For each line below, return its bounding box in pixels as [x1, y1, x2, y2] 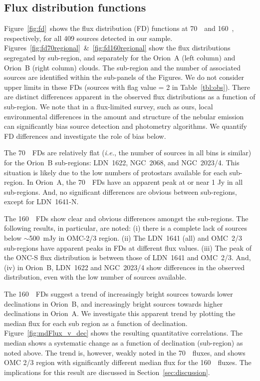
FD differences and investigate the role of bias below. [4, 130, 166, 141]
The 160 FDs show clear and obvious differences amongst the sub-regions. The [4, 213, 249, 223]
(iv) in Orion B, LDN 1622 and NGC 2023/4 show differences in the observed [4, 262, 245, 272]
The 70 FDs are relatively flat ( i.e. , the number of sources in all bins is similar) [4, 147, 252, 158]
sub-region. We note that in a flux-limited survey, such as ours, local [4, 101, 213, 111]
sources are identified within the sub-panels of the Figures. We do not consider [4, 72, 245, 82]
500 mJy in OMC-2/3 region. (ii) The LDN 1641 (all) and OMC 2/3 [29, 233, 242, 243]
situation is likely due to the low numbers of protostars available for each [4, 167, 227, 177]
